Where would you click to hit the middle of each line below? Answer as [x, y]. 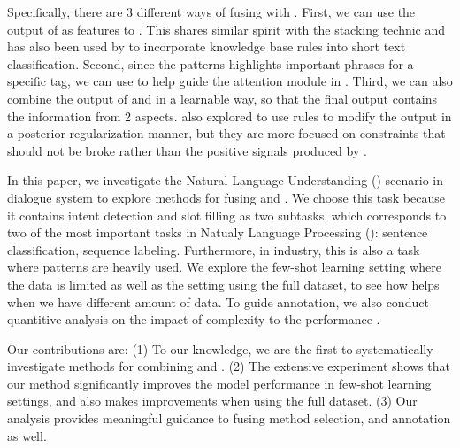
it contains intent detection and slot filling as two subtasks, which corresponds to [227, 215]
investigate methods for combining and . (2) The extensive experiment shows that [229, 366]
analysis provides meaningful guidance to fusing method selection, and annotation [229, 418]
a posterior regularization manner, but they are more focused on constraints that [226, 133]
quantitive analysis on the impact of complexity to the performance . [194, 319]
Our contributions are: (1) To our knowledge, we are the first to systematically [220, 348]
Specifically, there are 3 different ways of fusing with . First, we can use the [211, 12]
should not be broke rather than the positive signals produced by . [187, 150]
